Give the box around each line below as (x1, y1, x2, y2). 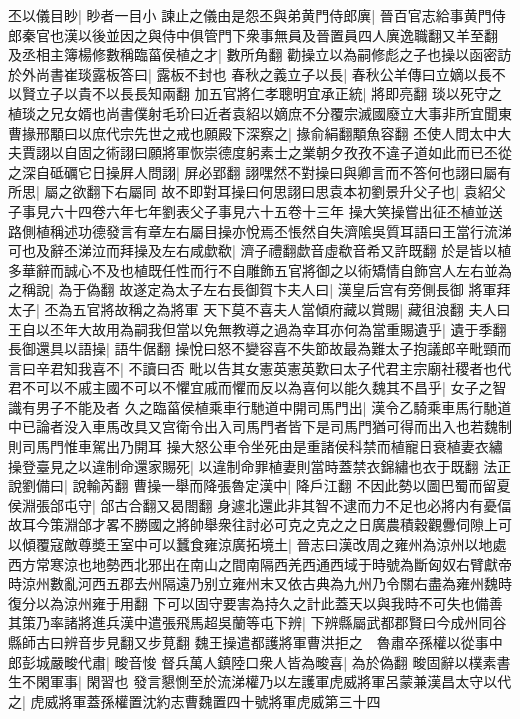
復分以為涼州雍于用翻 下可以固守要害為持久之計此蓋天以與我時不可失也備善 (8, 592, 503, 613)
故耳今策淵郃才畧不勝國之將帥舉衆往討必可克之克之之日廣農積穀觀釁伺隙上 (8, 514, 498, 535)
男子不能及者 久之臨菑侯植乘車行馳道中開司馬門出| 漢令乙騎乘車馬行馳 (35, 396, 498, 417)
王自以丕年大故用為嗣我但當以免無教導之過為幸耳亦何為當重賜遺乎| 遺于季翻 (8, 318, 507, 339)
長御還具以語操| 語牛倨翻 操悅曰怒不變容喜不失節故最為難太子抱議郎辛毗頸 (8, 338, 498, 359)
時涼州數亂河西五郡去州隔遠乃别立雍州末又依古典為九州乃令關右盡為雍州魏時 (8, 573, 512, 594)
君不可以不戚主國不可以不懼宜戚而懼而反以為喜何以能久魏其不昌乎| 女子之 (8, 377, 493, 398)
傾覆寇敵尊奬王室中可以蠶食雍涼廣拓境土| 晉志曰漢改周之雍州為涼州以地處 (21, 534, 507, 555)
